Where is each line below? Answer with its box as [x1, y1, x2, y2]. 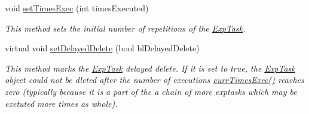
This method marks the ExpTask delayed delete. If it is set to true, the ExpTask [5, 61, 295, 74]
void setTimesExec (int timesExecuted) [5, 2, 149, 14]
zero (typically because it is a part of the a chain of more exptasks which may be [5, 85, 297, 97]
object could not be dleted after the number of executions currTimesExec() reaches [5, 73, 304, 86]
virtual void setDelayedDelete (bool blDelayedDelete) [5, 42, 200, 54]
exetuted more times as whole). [5, 97, 118, 109]
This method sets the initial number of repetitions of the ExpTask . [5, 21, 246, 34]
